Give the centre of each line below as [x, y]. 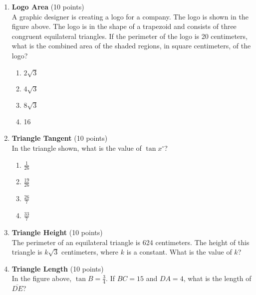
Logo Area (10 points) [48, 6]
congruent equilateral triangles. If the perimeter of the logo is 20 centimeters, [129, 36]
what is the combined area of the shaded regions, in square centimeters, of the [131, 46]
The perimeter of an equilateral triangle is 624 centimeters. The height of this [130, 242]
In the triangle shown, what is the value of [77, 148]
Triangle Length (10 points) [58, 268]
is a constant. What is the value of [179, 252]
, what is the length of [217, 278]
